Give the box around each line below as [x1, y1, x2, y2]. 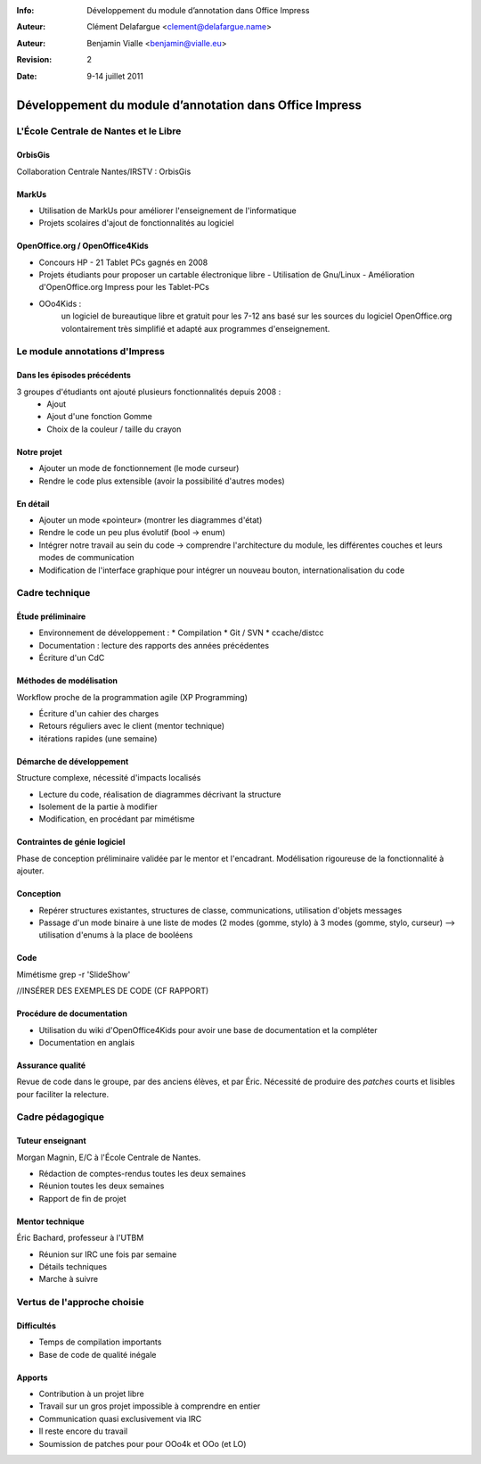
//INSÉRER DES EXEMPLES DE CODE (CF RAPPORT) [16, 986, 209, 997]
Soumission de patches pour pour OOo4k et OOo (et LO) [38, 1438, 247, 1449]
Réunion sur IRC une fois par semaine [38, 1249, 177, 1260]
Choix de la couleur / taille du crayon [46, 424, 182, 434]
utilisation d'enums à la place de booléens [38, 930, 193, 940]
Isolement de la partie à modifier [38, 801, 158, 812]
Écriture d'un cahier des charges [38, 708, 159, 719]
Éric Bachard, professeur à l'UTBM [16, 1232, 144, 1244]
